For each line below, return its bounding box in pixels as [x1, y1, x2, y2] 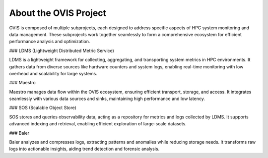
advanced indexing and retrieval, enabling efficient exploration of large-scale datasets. [9, 121, 187, 127]
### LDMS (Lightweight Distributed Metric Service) [9, 48, 114, 53]
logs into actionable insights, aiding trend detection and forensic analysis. [9, 146, 160, 152]
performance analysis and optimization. [9, 39, 90, 45]
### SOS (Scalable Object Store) [9, 105, 76, 111]
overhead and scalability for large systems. [9, 70, 98, 76]
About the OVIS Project [9, 7, 107, 18]
